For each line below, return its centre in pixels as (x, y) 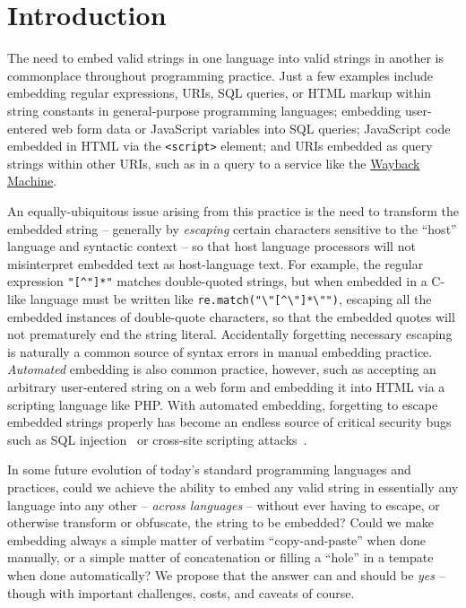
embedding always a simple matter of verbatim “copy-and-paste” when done (216, 539)
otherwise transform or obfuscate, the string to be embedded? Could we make (221, 522)
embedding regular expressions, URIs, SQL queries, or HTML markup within (219, 93)
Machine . (32, 181)
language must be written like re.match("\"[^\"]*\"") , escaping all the (231, 298)
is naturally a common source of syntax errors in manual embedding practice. (220, 351)
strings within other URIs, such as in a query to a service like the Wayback (214, 163)
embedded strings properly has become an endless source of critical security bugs (229, 422)
